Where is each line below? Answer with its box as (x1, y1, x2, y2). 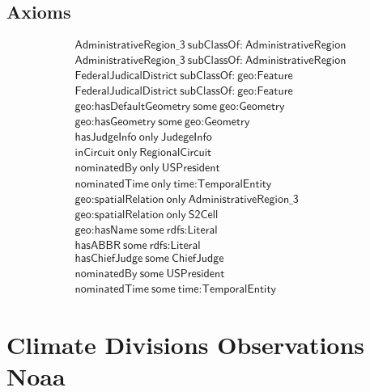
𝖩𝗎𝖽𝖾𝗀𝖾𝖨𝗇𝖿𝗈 (160, 132, 212, 144)
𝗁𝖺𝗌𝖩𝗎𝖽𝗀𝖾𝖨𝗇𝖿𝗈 (74, 132, 137, 144)
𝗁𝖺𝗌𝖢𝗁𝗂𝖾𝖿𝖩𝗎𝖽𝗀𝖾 (74, 252, 143, 264)
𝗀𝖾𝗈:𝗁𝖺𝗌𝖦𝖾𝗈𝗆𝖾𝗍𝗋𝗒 (74, 116, 156, 129)
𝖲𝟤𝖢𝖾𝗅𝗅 (188, 209, 219, 221)
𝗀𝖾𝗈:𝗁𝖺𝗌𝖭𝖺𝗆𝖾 (74, 224, 138, 236)
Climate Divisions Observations (6, 327, 365, 360)
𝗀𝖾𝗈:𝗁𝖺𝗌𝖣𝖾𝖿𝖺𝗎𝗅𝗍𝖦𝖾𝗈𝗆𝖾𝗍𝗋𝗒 (74, 101, 191, 113)
